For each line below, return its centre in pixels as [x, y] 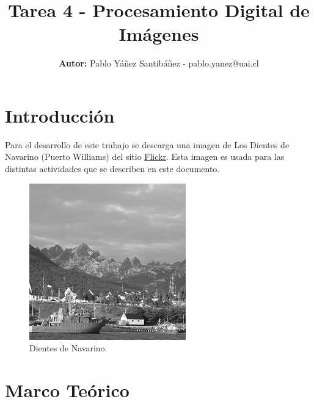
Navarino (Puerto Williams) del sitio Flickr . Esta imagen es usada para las [145, 156]
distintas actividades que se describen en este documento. [112, 169]
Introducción [60, 115]
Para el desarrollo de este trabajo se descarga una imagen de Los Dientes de [147, 144]
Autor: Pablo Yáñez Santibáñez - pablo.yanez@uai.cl [159, 63]
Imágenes [159, 34]
